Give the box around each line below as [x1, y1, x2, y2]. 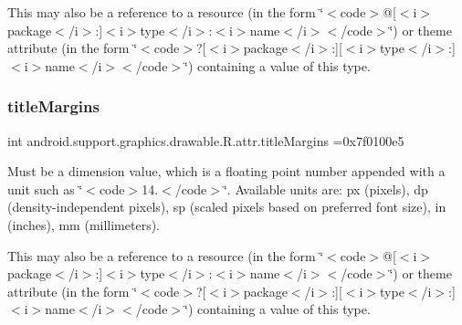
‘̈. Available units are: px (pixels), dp [223, 179, 428, 198]
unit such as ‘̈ [7, 179, 83, 198]
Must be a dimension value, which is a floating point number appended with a [7, 162, 446, 181]
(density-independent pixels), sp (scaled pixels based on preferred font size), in [7, 197, 446, 216]
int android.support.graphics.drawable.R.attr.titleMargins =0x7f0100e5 [7, 131, 404, 150]
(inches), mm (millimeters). [7, 215, 161, 234]
